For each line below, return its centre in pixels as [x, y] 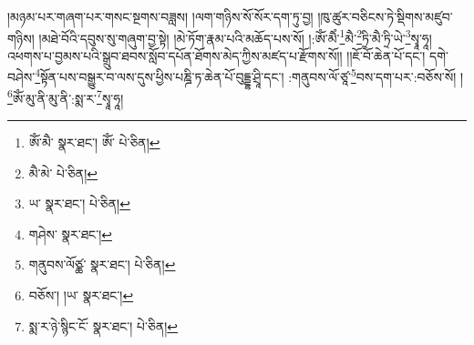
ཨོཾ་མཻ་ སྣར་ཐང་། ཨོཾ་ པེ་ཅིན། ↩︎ [94, 142]
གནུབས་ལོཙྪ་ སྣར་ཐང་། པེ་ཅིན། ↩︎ [102, 264]
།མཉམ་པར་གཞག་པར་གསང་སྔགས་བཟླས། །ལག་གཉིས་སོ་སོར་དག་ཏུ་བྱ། [160, 16]
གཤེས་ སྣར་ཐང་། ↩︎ [70, 233]
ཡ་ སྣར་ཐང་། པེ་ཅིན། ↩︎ [79, 203]
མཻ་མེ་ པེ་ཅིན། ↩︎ [63, 172]
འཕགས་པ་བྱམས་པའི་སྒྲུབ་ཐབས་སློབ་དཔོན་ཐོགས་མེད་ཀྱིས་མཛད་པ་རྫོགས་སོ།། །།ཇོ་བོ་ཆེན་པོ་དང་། [216, 55]
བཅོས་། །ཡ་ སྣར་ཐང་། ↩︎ [81, 294]
